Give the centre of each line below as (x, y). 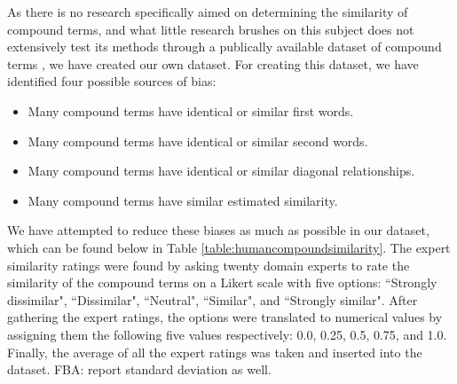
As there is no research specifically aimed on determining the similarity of (208, 12)
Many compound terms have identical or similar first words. (191, 110)
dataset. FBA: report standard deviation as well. (139, 369)
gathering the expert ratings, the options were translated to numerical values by (225, 317)
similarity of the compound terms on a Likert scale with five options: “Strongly (222, 282)
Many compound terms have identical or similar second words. (198, 141)
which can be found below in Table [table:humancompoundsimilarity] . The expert (229, 247)
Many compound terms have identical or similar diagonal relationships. (221, 171)
